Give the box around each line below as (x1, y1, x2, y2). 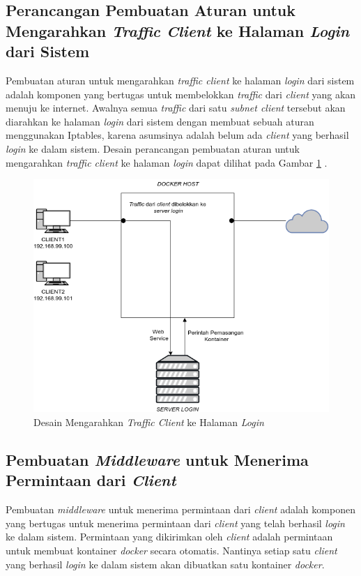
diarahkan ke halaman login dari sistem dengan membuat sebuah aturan (6, 114, 314, 128)
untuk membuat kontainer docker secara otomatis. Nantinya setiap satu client (6, 543, 337, 557)
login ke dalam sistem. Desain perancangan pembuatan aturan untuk (6, 141, 300, 156)
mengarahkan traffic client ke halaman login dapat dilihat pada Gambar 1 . (6, 155, 328, 169)
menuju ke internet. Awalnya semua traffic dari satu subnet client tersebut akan (6, 100, 346, 115)
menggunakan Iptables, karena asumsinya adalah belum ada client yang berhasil (6, 128, 349, 142)
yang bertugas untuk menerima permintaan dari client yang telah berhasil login (6, 515, 345, 530)
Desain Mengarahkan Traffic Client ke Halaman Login (33, 414, 264, 429)
